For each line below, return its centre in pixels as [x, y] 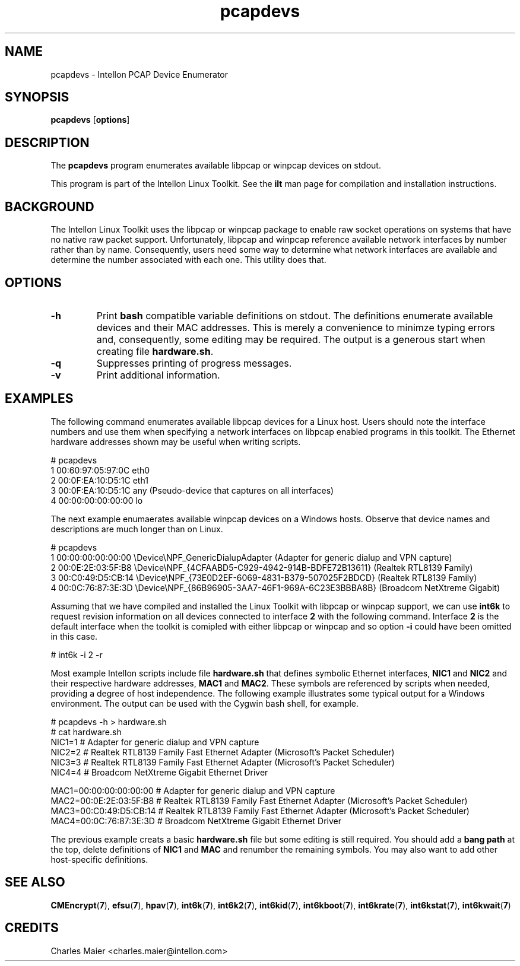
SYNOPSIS [37, 97]
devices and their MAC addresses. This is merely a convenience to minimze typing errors [296, 327]
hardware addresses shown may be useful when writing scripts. [176, 441]
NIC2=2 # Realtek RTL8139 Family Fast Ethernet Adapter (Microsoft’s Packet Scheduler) [223, 752]
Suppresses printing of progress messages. [194, 363]
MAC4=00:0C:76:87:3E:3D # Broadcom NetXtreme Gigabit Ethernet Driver [196, 821]
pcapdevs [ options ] [90, 120]
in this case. [74, 636]
